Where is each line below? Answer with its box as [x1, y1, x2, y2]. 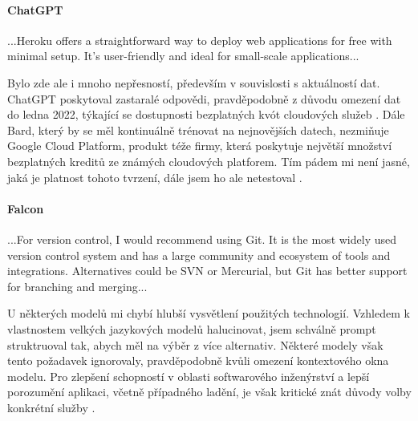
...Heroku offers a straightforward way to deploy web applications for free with [7, 31, 392, 48]
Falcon [7, 200, 44, 217]
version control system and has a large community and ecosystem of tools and [7, 246, 391, 263]
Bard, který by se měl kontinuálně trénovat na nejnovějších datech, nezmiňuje [7, 121, 389, 138]
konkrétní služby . [7, 399, 95, 415]
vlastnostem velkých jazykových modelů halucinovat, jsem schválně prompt [7, 320, 376, 337]
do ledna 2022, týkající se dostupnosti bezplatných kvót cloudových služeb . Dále [7, 106, 405, 123]
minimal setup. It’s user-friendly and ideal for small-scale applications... [7, 47, 359, 64]
